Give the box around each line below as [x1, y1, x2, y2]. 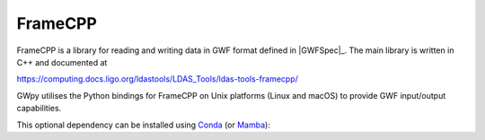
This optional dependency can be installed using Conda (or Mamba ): [16, 119, 271, 130]
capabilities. [16, 103, 62, 114]
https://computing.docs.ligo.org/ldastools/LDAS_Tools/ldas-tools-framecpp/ [16, 74, 298, 84]
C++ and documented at [16, 57, 108, 67]
